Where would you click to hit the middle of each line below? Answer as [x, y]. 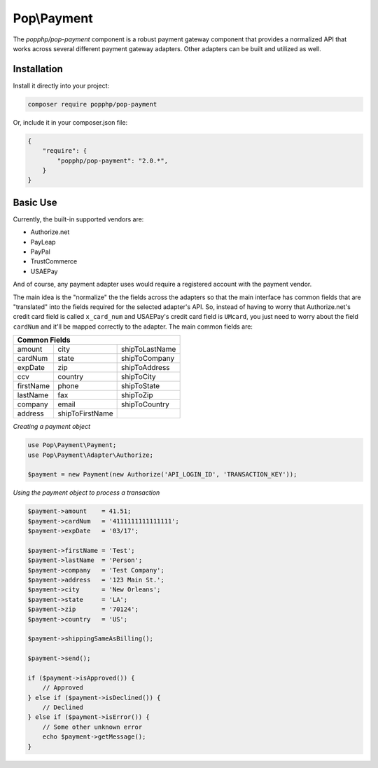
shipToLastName [148, 349]
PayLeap [43, 242]
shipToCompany [148, 359]
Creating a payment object [52, 427]
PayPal [40, 252]
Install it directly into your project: [61, 85]
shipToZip [137, 395]
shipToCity [139, 377]
